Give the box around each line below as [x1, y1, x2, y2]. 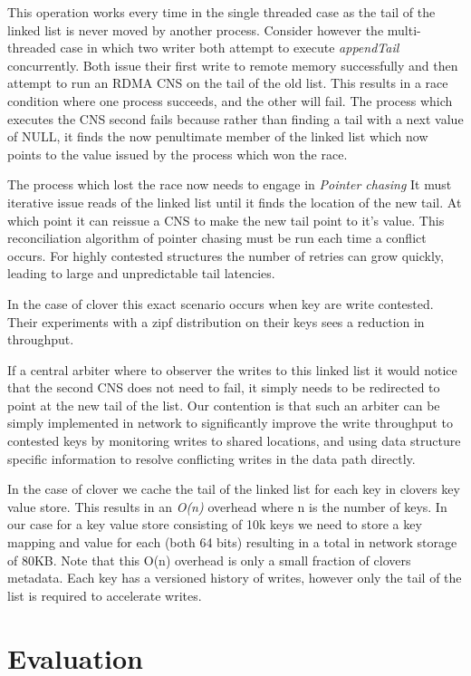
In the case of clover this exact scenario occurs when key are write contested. [7, 294, 434, 313]
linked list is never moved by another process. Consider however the [7, 20, 384, 39]
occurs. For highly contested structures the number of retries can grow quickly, [7, 246, 444, 265]
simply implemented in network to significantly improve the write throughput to [7, 413, 453, 432]
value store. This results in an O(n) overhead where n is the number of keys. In [7, 497, 447, 516]
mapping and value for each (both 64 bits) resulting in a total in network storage [7, 533, 457, 552]
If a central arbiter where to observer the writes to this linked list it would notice [7, 360, 457, 379]
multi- [387, 20, 421, 39]
